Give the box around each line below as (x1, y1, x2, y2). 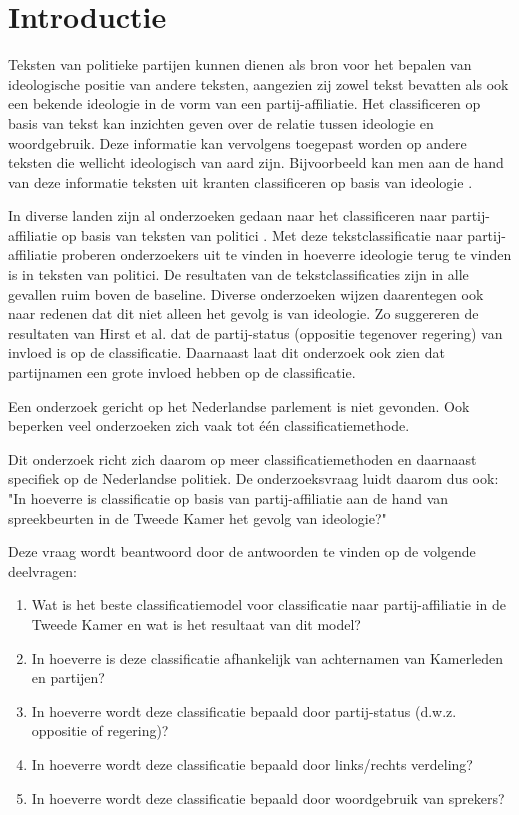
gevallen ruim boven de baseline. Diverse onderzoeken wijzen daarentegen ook (8, 283, 484, 304)
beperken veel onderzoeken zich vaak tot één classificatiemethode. (8, 415, 410, 436)
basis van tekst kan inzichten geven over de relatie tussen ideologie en (8, 112, 434, 133)
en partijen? (31, 667, 105, 688)
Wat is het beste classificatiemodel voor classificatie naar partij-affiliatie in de (31, 594, 507, 615)
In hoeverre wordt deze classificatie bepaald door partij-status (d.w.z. (31, 700, 457, 721)
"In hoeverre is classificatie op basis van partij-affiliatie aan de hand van (8, 488, 449, 508)
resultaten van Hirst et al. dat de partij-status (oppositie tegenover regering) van (8, 322, 503, 343)
